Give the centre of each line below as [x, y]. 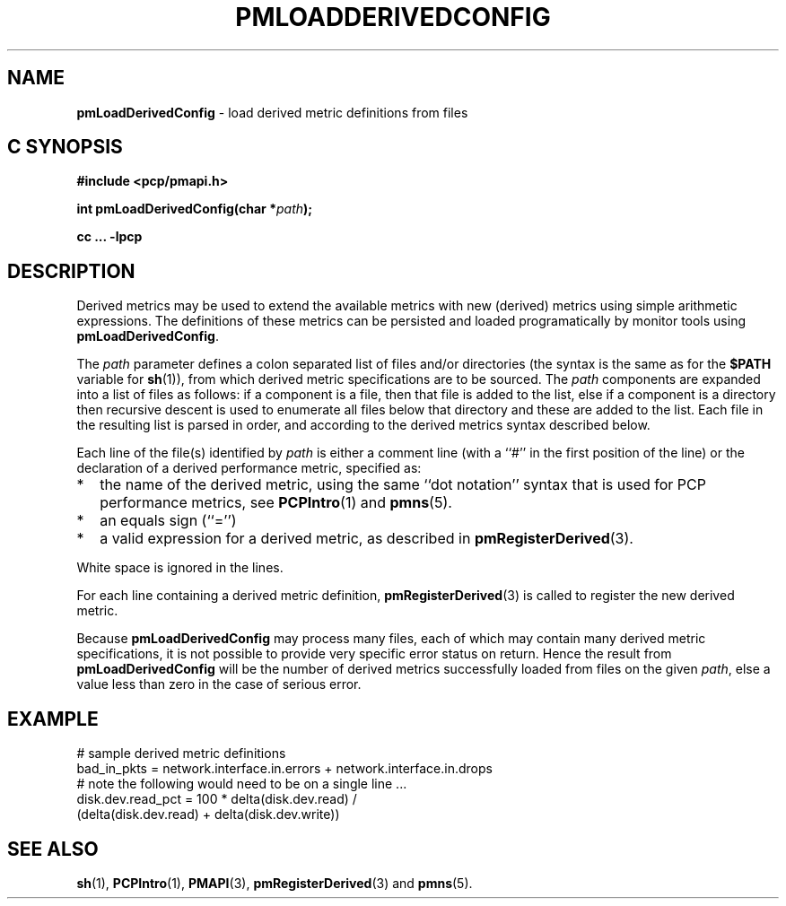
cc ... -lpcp [109, 237]
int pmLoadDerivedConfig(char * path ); [195, 209]
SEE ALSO [53, 849]
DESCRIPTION [71, 271]
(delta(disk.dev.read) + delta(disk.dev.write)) [208, 815]
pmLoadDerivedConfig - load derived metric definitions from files [272, 112]
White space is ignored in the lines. [180, 568]
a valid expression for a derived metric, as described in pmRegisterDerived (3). [367, 539]
